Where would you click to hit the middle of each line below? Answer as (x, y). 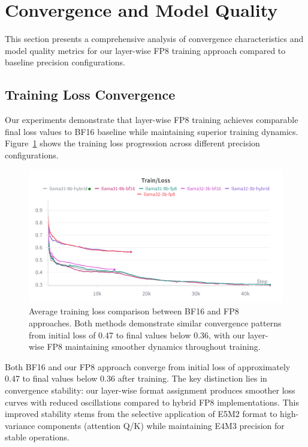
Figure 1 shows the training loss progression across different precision (132, 143)
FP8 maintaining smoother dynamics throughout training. (154, 346)
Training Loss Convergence (90, 94)
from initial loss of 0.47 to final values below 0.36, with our (137, 334)
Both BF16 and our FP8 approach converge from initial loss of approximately (148, 366)
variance (20, 425)
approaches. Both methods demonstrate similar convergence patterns (155, 323)
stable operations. (37, 437)
